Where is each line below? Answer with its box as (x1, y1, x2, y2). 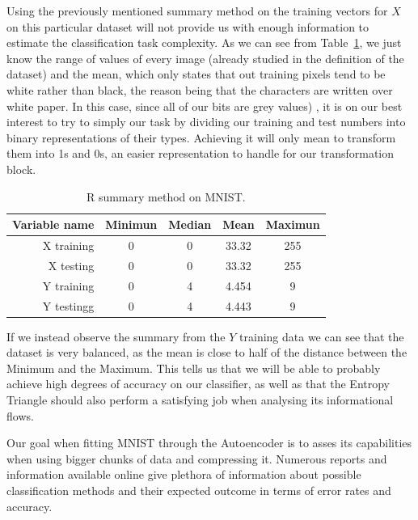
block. (6, 160, 36, 177)
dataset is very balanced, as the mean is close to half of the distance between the (6, 344, 407, 361)
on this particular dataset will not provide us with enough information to (6, 18, 369, 35)
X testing (48, 256, 95, 273)
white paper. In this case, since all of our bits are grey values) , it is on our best (6, 97, 403, 114)
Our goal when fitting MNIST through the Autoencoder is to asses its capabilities (6, 434, 412, 451)
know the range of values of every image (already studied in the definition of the (6, 49, 404, 66)
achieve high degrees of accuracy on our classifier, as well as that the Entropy (6, 375, 391, 392)
